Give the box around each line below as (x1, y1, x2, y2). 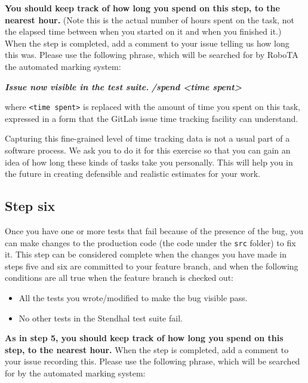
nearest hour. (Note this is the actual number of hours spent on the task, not (5, 13, 294, 26)
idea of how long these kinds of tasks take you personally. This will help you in (5, 155, 293, 168)
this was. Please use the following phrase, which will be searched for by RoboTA (5, 48, 298, 61)
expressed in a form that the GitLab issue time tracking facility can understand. (5, 112, 298, 124)
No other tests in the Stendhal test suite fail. (19, 311, 183, 324)
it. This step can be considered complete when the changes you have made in (5, 248, 287, 261)
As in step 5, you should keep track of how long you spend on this (5, 332, 284, 344)
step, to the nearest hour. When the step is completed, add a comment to (5, 343, 289, 356)
